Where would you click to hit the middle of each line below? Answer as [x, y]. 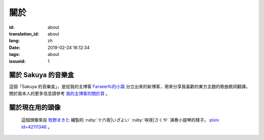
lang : [14, 41]
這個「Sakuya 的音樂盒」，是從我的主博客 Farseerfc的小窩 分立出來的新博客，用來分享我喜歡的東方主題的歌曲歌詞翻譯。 [130, 87]
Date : [15, 47]
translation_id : [24, 34]
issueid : [17, 61]
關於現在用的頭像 [35, 107]
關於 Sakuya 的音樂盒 [42, 75]
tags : [14, 54]
